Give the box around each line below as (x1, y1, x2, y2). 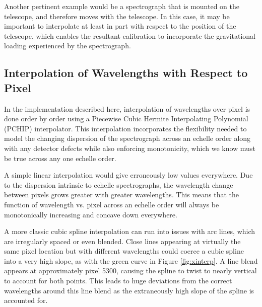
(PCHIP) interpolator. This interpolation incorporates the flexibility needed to (4, 123, 247, 133)
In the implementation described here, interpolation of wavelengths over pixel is (4, 103, 250, 114)
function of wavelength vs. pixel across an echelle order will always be (4, 199, 219, 209)
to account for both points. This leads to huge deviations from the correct (4, 275, 232, 286)
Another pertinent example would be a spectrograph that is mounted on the (4, 1, 239, 11)
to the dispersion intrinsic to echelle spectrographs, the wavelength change (4, 179, 233, 190)
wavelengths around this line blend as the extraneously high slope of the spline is (4, 285, 254, 295)
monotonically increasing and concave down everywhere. (4, 209, 177, 219)
